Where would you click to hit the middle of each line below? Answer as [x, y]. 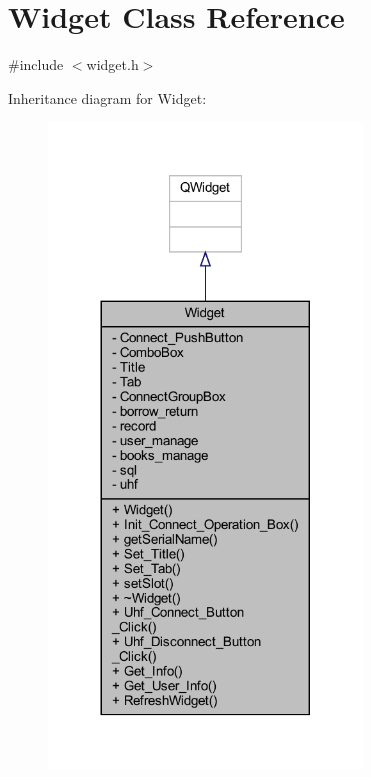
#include [36, 64]
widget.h [112, 64]
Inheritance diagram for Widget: [107, 97]
